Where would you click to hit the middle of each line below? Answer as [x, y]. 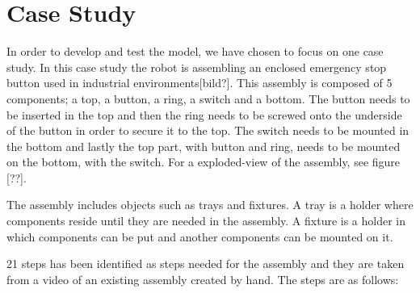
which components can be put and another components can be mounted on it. [200, 236]
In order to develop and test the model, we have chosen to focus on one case [195, 51]
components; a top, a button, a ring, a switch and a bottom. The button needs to [208, 98]
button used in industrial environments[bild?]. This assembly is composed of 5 [199, 83]
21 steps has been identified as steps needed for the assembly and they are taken [206, 264]
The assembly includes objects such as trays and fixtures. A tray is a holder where [210, 205]
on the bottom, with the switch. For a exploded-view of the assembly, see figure [204, 162]
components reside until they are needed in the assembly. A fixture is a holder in [206, 221]
